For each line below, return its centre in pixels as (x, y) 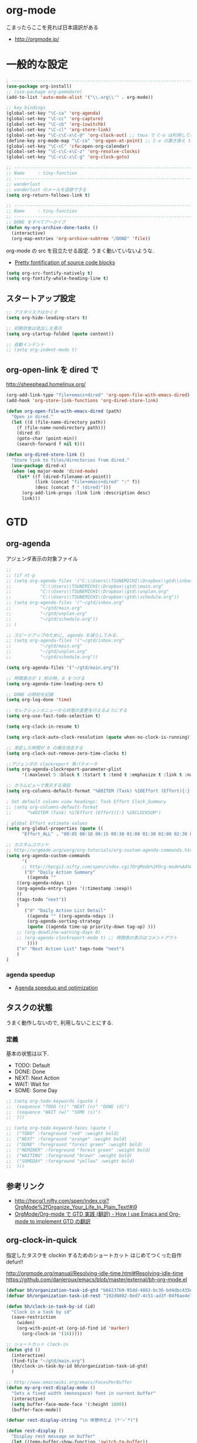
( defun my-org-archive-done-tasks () (52, 227)
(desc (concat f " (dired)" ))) (73, 487)
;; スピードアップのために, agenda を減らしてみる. (62, 635)
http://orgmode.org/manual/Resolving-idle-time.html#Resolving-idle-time (95, 1273)
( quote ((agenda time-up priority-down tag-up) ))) (92, 927)
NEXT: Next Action (37, 1077)
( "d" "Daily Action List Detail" (65, 910)
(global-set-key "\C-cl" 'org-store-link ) (59, 130)
